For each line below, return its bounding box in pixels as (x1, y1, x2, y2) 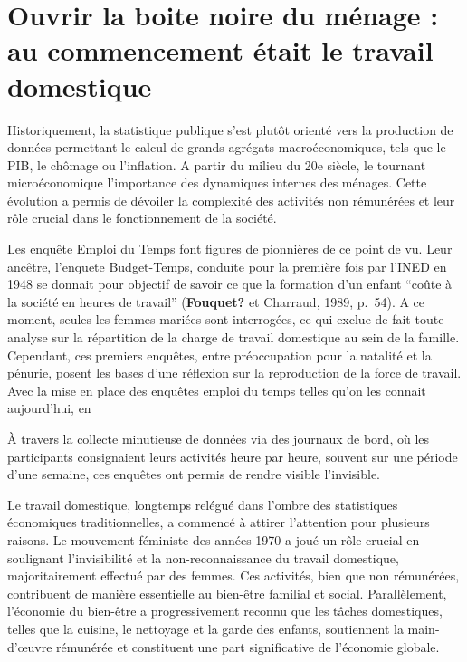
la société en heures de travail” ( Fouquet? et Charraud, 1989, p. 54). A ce (7, 292, 425, 311)
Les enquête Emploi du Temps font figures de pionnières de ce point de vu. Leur (7, 239, 453, 258)
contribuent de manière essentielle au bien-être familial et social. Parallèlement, (7, 583, 447, 602)
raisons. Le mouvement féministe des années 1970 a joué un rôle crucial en (7, 530, 420, 549)
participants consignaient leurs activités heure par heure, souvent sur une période (7, 446, 458, 465)
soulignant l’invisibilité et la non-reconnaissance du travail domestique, (7, 548, 399, 567)
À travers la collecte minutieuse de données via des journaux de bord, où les (7, 429, 430, 447)
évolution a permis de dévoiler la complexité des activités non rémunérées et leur (7, 190, 455, 209)
